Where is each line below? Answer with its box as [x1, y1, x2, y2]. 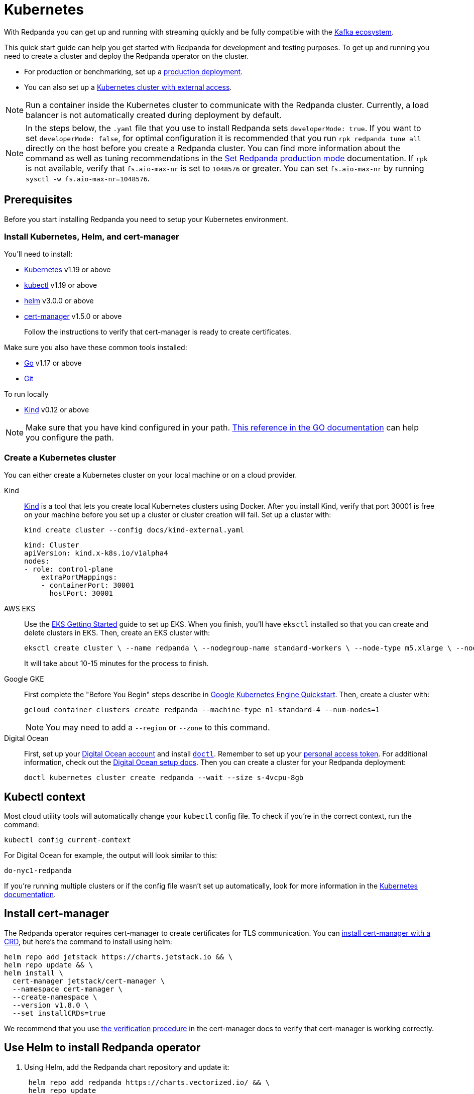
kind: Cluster [24, 541, 79, 550]
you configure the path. [26, 432, 114, 443]
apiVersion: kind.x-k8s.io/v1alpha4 [24, 549, 168, 558]
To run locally [4, 390, 49, 399]
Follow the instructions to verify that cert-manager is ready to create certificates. [24, 327, 291, 337]
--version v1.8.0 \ [12, 1001, 89, 1009]
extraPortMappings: [41, 573, 117, 582]
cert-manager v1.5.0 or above [24, 312, 122, 321]
